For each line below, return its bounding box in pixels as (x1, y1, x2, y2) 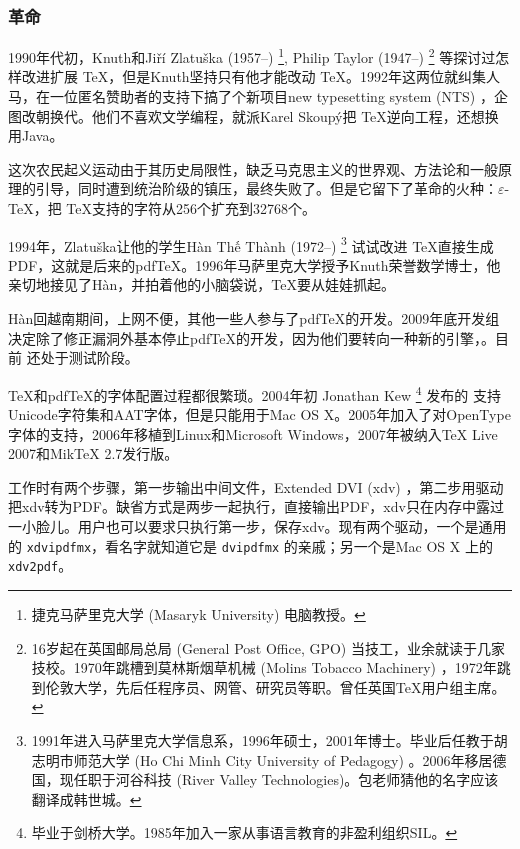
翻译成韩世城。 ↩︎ (31, 788, 142, 809)
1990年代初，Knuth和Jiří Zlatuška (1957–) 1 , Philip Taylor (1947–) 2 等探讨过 (8, 44, 496, 67)
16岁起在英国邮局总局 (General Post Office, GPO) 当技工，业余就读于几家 (31, 637, 505, 658)
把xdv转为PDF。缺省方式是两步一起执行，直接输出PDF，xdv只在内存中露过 (8, 496, 504, 517)
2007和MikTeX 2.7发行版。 (8, 443, 179, 464)
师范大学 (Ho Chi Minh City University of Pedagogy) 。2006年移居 (73, 749, 493, 770)
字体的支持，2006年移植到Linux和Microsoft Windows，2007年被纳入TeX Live (8, 423, 498, 444)
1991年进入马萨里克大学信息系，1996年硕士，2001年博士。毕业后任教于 (31, 729, 494, 750)
